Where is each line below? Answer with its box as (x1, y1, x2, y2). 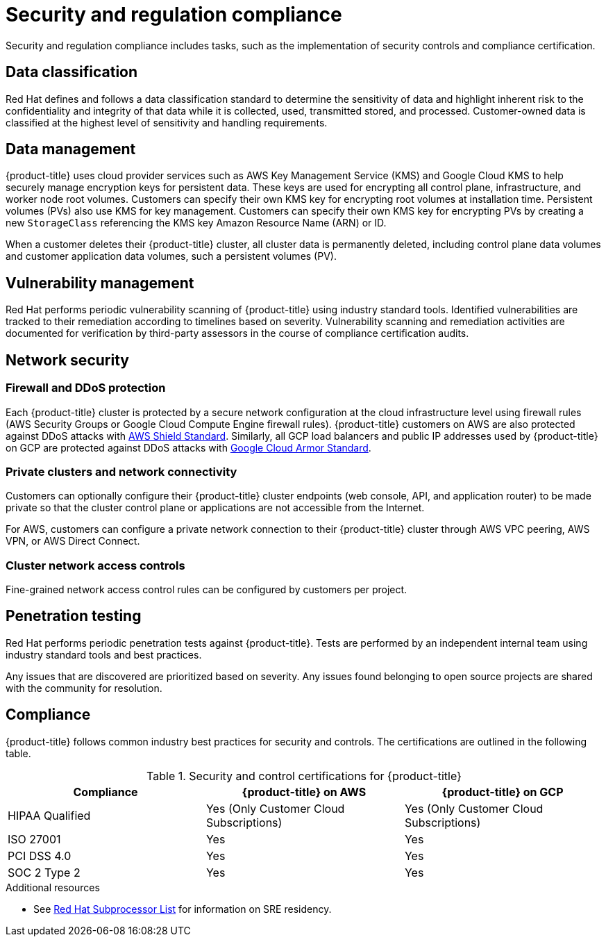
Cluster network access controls (6, 558, 185, 572)
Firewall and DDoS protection (6, 381, 166, 395)
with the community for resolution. (6, 681, 162, 694)
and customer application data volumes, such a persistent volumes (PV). (6, 250, 337, 263)
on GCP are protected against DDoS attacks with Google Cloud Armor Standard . (6, 441, 371, 454)
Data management (6, 140, 136, 158)
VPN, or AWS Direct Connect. (6, 535, 140, 547)
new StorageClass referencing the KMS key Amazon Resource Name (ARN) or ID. (6, 217, 387, 229)
